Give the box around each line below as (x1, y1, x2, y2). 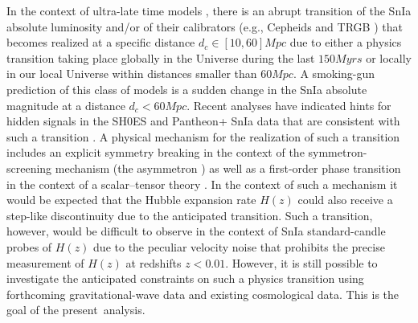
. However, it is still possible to (225, 254, 378, 271)
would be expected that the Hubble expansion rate (6, 191, 256, 208)
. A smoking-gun (293, 65, 375, 82)
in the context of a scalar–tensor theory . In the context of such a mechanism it (6, 175, 398, 192)
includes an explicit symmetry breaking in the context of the (6, 144, 305, 161)
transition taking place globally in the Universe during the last (6, 49, 315, 66)
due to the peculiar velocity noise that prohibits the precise (93, 238, 385, 255)
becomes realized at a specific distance (6, 34, 195, 51)
